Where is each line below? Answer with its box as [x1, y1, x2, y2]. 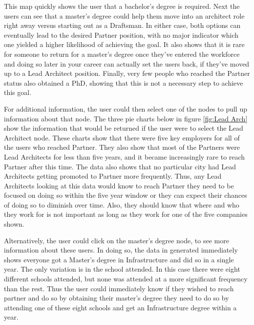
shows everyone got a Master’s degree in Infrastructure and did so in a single [4, 254, 234, 264]
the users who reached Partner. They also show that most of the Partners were [4, 142, 240, 152]
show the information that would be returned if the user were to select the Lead [4, 123, 243, 133]
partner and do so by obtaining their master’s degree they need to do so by [4, 293, 229, 303]
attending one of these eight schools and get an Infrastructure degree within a [4, 302, 237, 312]
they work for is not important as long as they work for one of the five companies [4, 209, 248, 219]
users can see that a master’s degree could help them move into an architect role [4, 10, 245, 21]
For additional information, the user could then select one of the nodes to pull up [4, 103, 247, 114]
